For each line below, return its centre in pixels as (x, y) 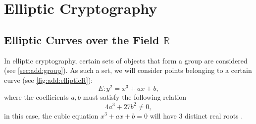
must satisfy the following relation (135, 97)
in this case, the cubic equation (51, 115)
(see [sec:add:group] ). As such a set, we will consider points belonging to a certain (128, 70)
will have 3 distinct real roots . (196, 115)
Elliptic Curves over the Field (82, 39)
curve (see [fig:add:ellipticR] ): (49, 80)
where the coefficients (36, 97)
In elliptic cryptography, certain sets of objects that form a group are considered (126, 60)
